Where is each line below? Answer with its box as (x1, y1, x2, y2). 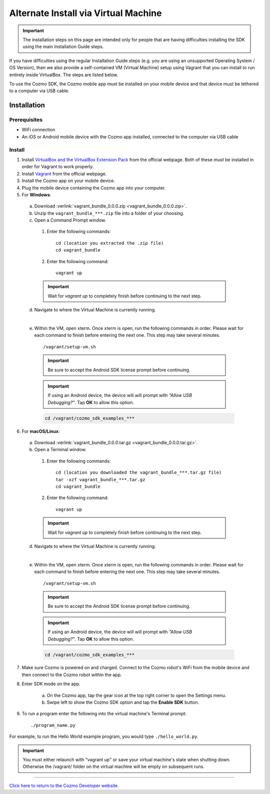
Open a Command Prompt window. (34, 217, 106, 223)
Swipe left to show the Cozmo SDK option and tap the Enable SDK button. (46, 699, 199, 705)
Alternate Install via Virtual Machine (9, 8, 162, 19)
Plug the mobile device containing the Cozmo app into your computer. (21, 184, 166, 190)
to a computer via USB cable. (9, 88, 69, 94)
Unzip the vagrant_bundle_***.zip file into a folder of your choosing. (34, 210, 184, 216)
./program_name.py (30, 722, 76, 728)
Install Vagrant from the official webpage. (21, 170, 107, 176)
